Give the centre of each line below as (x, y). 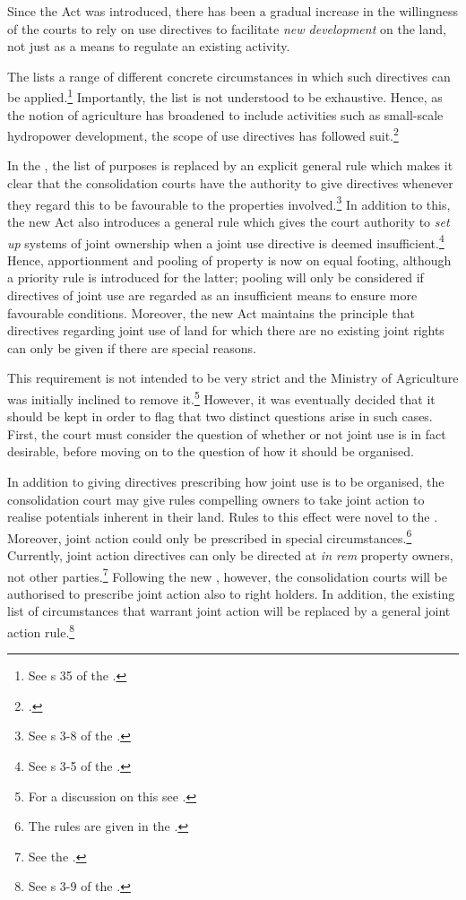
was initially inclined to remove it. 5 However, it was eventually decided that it (221, 397)
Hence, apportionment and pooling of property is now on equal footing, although (229, 260)
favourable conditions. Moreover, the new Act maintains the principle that (211, 312)
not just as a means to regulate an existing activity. (149, 46)
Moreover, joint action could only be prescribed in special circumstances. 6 (210, 536)
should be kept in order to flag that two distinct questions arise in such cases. (220, 416)
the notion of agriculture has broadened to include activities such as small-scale (225, 114)
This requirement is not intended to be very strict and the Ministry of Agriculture (233, 378)
